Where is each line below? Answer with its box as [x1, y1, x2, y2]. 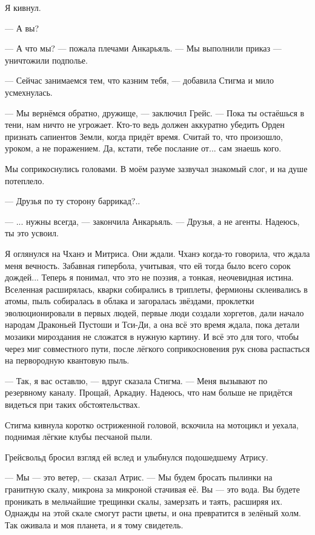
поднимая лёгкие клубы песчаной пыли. [5, 430, 153, 443]
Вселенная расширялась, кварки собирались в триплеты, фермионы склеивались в [5, 282, 308, 295]
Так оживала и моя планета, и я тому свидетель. [5, 518, 184, 531]
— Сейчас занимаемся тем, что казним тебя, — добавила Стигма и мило [5, 74, 274, 87]
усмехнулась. [5, 85, 53, 98]
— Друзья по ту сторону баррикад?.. [5, 194, 141, 207]
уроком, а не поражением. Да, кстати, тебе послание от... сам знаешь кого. [5, 142, 282, 155]
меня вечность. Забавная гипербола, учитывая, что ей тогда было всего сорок [5, 259, 291, 271]
